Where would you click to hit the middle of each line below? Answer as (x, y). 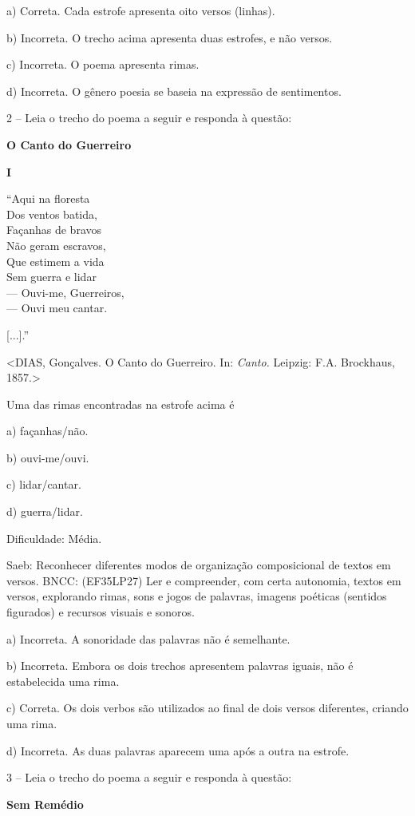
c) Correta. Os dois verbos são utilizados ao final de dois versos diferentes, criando (207, 708)
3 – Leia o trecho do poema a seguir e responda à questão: (149, 777)
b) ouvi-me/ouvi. (48, 457)
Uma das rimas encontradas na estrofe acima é (121, 404)
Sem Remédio (45, 804)
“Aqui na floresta (48, 198)
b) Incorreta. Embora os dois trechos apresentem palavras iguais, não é (180, 665)
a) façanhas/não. (47, 431)
